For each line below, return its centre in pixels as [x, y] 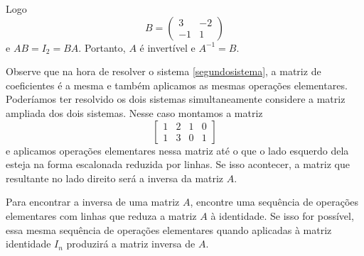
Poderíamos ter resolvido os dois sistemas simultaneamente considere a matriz [176, 99]
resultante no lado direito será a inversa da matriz [115, 178]
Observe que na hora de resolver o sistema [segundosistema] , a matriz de [164, 71]
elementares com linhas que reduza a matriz [101, 215]
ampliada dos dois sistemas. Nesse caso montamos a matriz [134, 112]
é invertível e [167, 47]
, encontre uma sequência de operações [274, 202]
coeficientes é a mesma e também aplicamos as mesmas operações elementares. [177, 85]
